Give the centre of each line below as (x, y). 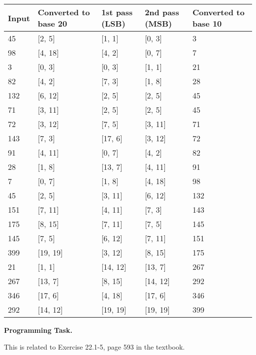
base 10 (207, 23)
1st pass (117, 12)
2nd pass (162, 12)
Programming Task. (38, 330)
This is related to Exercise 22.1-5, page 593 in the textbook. (95, 346)
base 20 (52, 23)
